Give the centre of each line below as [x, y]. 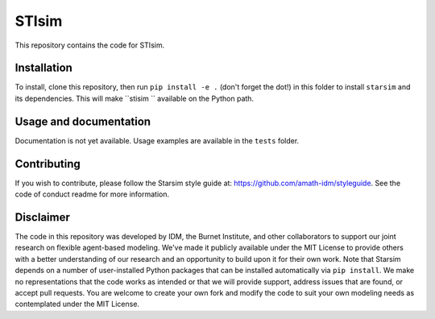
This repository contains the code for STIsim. [90, 45]
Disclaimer [42, 217]
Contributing [48, 164]
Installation [43, 68]
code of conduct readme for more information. [92, 194]
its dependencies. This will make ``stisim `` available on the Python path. [134, 98]
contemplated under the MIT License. [77, 304]
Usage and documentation [83, 121]
